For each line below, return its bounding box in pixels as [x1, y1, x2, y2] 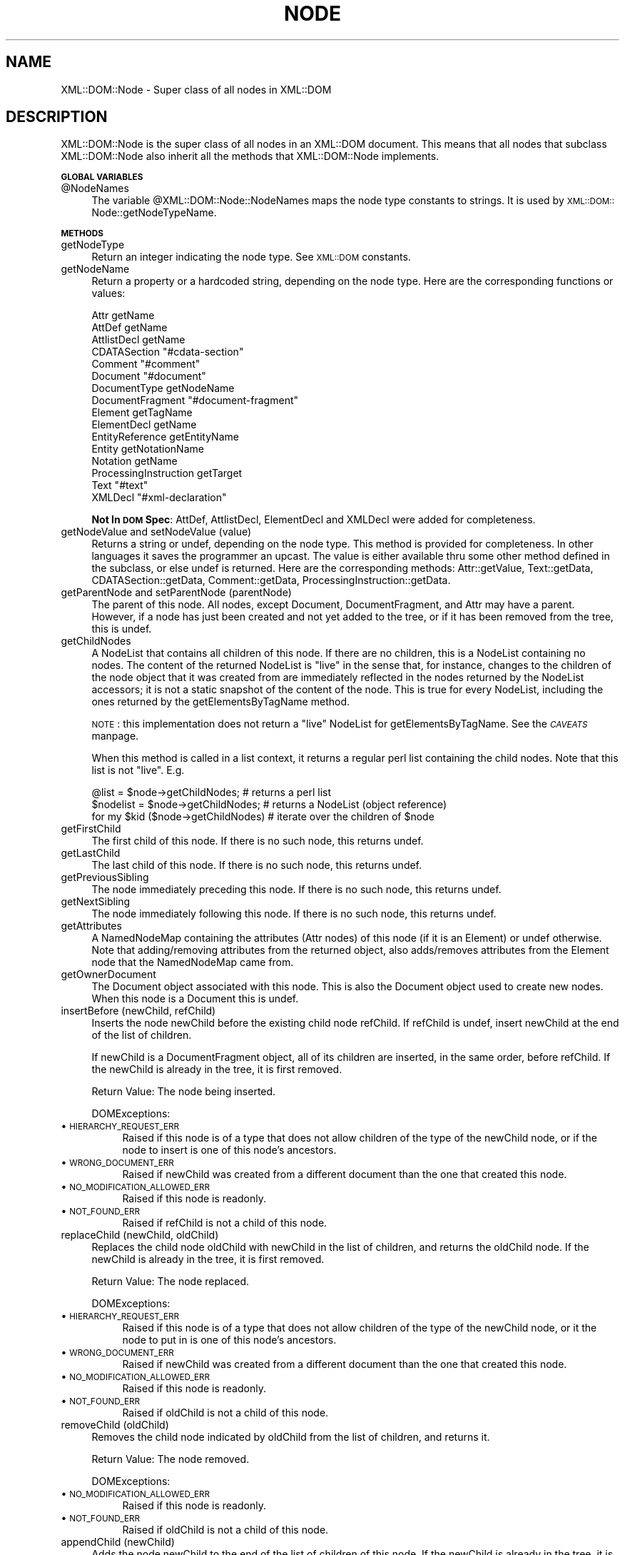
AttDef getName [91, 321, 168, 334]
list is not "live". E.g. [91, 764, 185, 777]
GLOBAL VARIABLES [61, 172, 143, 183]
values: [91, 287, 126, 300]
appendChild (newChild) [61, 1536, 175, 1549]
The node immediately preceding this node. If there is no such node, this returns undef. [91, 883, 502, 896]
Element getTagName [91, 406, 193, 419]
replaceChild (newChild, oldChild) [61, 1229, 219, 1242]
